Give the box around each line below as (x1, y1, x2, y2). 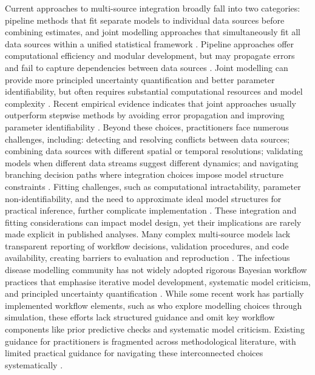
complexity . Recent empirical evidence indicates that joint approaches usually (5, 96, 296, 109)
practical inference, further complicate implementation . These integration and (5, 204, 297, 217)
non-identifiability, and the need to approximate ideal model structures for (5, 192, 282, 204)
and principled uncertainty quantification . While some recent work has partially (5, 287, 304, 300)
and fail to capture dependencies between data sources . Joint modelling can (5, 61, 288, 73)
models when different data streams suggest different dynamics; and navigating (5, 156, 299, 169)
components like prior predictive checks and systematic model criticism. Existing (5, 323, 305, 336)
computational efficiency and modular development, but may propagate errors (5, 49, 295, 62)
